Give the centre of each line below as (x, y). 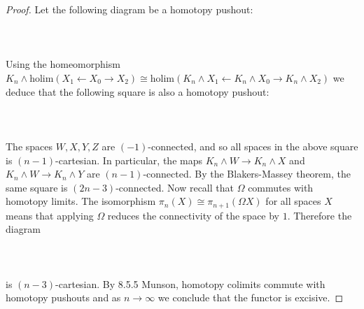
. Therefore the (320, 215)
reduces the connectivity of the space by (194, 215)
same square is (37, 187)
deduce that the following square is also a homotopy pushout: (138, 91)
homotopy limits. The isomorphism (81, 201)
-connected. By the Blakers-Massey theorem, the (247, 174)
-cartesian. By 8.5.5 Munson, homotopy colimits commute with (190, 283)
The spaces (29, 146)
